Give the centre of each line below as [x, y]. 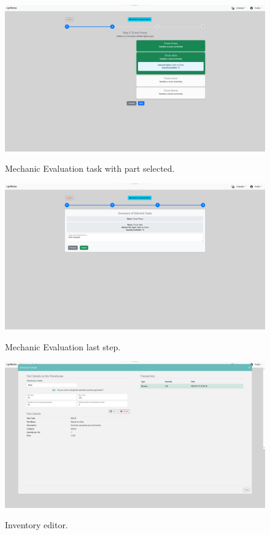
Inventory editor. [37, 525]
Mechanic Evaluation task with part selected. [90, 168]
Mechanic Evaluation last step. [63, 346]
